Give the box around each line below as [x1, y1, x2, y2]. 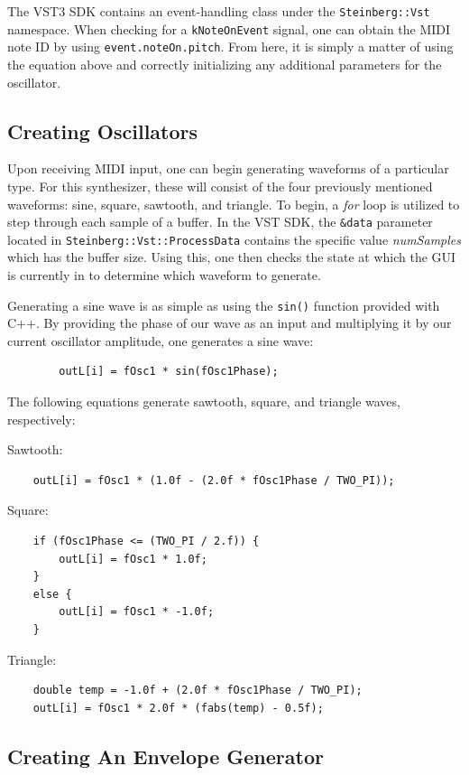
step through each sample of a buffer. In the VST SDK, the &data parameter [7, 212, 433, 231]
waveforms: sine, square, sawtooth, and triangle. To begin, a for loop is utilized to [7, 194, 460, 213]
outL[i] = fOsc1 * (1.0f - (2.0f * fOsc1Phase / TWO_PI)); [32, 473, 395, 487]
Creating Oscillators [7, 117, 198, 145]
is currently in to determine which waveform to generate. [7, 266, 321, 285]
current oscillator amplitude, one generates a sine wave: [7, 331, 314, 350]
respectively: [7, 409, 76, 428]
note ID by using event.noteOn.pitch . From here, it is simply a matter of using [7, 37, 454, 56]
